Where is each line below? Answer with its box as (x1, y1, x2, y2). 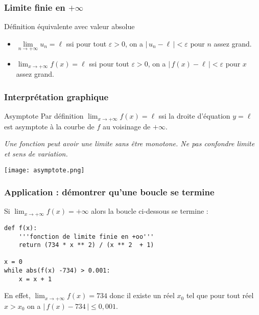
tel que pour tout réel (186, 290, 254, 301)
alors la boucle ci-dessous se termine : (91, 206, 208, 216)
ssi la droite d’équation (158, 110, 230, 121)
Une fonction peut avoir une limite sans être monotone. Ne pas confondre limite (4, 138, 255, 149)
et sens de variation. (4, 148, 68, 159)
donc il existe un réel (109, 290, 175, 301)
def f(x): (4, 224, 37, 232)
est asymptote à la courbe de (4, 121, 95, 131)
